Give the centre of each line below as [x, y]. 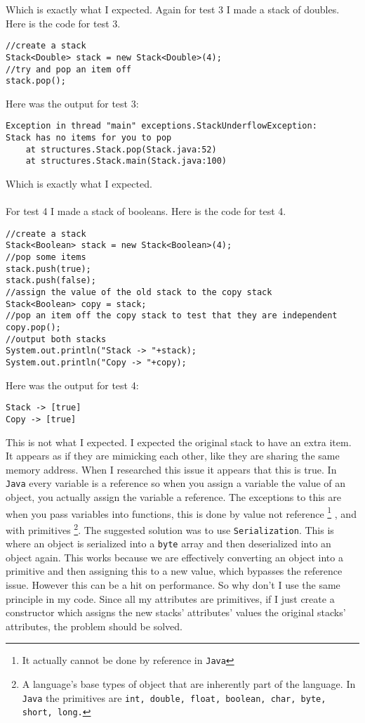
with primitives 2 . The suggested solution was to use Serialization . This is [170, 528]
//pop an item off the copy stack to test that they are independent [172, 316]
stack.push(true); [48, 269]
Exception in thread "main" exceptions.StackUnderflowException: [161, 126]
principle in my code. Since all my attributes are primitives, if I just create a [170, 598]
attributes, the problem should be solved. [94, 626]
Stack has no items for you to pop [89, 138]
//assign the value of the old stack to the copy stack [139, 293]
